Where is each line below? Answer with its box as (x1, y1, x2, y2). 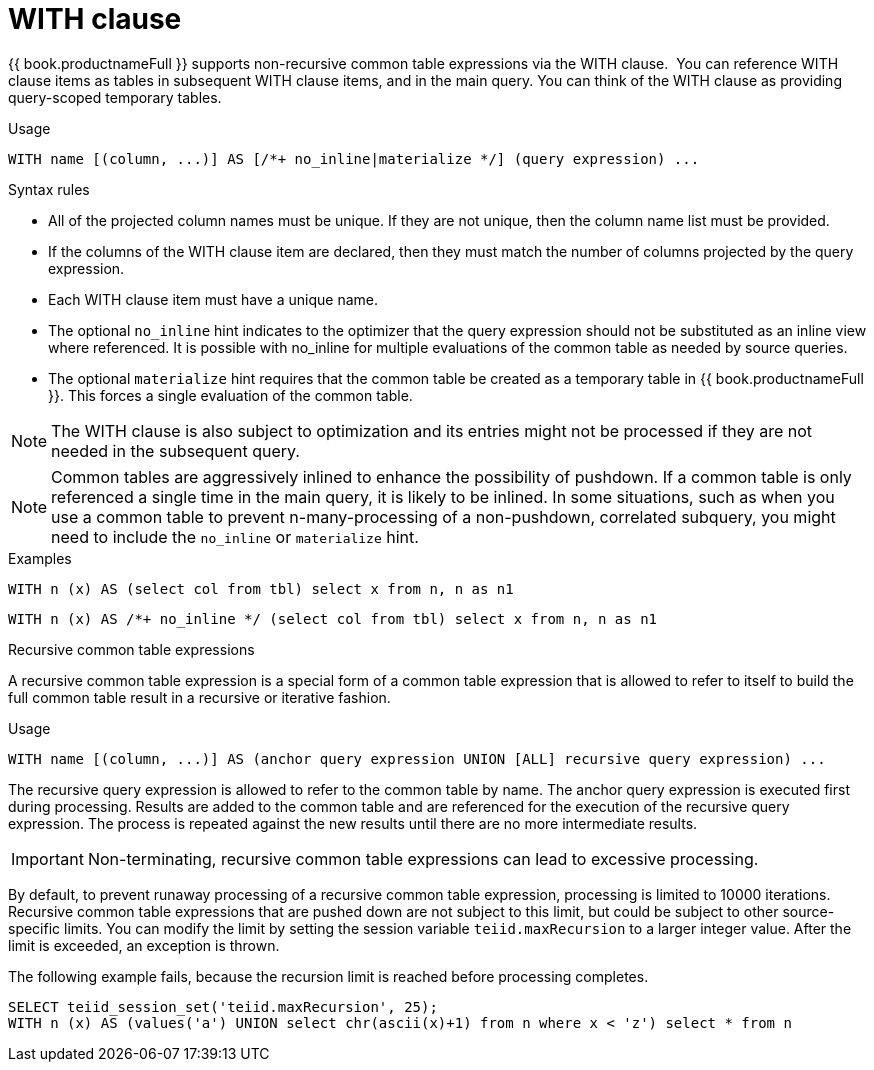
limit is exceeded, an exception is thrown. (8, 936, 280, 954)
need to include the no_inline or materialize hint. (51, 526, 419, 547)
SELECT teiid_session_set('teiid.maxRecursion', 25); (8, 998, 438, 1015)
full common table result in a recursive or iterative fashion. (8, 688, 391, 706)
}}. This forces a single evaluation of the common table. (48, 386, 413, 404)
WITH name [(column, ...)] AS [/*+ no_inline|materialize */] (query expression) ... (8, 150, 700, 167)
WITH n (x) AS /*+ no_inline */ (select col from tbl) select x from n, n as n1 (8, 610, 658, 627)
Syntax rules (8, 180, 90, 198)
